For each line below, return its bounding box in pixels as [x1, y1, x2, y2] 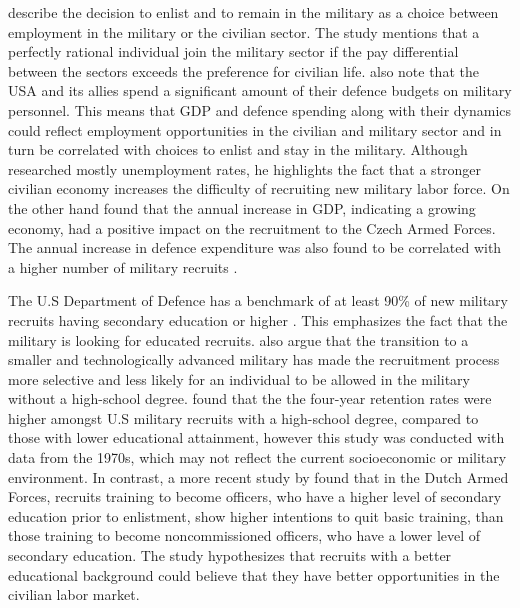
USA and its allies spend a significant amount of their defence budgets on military [8, 80, 512, 101]
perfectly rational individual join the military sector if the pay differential [8, 41, 459, 62]
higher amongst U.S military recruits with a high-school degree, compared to [8, 407, 479, 428]
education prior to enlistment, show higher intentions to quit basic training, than [8, 505, 504, 526]
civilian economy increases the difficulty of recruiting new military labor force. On [8, 178, 510, 199]
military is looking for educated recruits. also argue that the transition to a [8, 329, 469, 350]
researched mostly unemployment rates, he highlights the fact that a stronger [8, 158, 482, 179]
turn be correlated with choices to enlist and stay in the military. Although [8, 139, 468, 160]
